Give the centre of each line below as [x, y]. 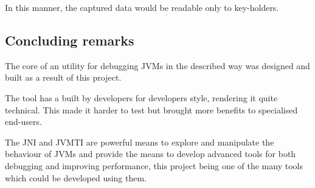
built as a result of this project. [63, 77]
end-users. [23, 122]
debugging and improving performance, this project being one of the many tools [154, 165]
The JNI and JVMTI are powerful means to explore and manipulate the [140, 142]
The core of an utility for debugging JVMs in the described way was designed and [157, 65]
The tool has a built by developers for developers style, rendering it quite [141, 97]
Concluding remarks [70, 40]
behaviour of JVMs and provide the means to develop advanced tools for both [151, 154]
